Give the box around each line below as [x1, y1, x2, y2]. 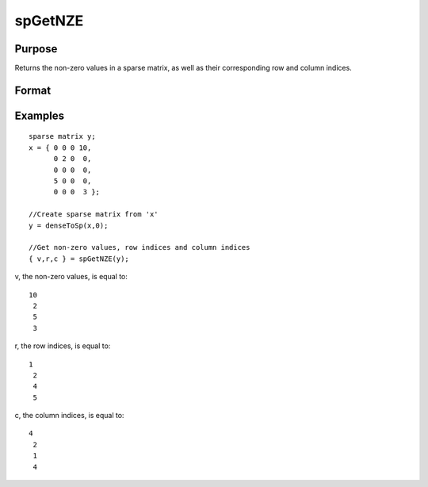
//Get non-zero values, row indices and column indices [29, 243, 250, 252]
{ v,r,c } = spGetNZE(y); [29, 254, 130, 263]
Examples [14, 109, 65, 122]
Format [14, 83, 52, 97]
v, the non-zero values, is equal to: [14, 272, 128, 282]
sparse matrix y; [29, 132, 96, 141]
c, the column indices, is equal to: [14, 411, 124, 420]
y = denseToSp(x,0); [29, 220, 109, 230]
